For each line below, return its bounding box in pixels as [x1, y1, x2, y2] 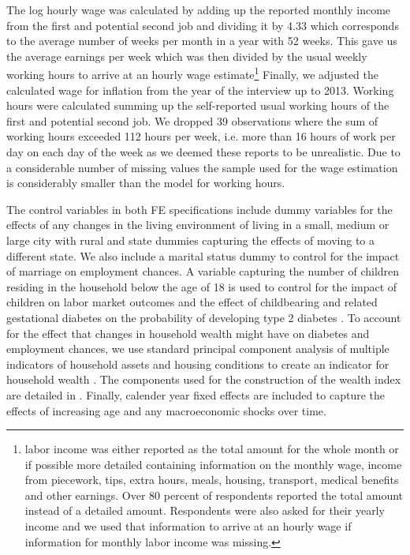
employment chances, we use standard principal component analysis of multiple [6, 340, 389, 357]
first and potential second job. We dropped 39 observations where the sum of [6, 112, 378, 129]
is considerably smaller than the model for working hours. [6, 174, 285, 191]
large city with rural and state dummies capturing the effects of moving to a [6, 231, 375, 248]
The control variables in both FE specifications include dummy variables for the [6, 201, 393, 217]
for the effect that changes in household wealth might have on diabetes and [6, 324, 370, 341]
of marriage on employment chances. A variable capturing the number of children [6, 263, 400, 279]
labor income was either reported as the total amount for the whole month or [24, 441, 399, 457]
